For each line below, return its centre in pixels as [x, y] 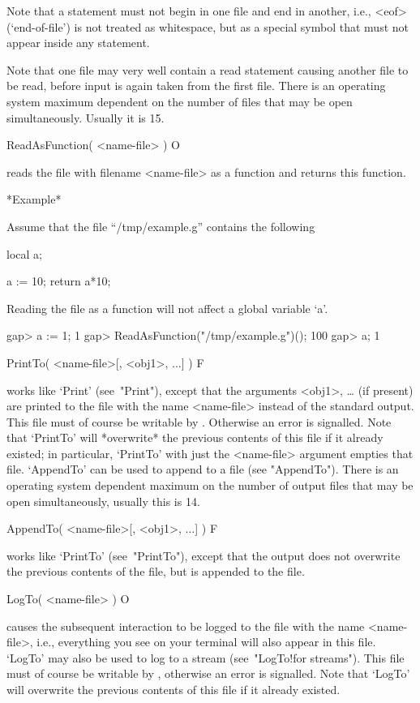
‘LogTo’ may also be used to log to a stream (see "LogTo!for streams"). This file [206, 657]
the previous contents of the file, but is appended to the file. [156, 571]
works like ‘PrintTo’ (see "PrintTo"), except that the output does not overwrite [204, 555]
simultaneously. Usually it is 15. [86, 117]
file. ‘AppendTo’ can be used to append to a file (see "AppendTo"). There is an [203, 469]
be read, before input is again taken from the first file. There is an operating [196, 86]
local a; [24, 253]
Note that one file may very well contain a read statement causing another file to [208, 69]
